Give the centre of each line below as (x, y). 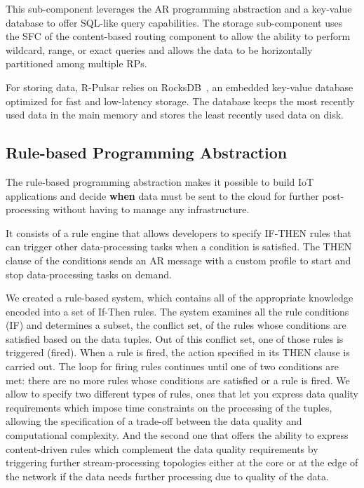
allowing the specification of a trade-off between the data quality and (154, 421)
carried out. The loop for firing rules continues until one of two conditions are (172, 366)
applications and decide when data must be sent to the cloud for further (162, 195)
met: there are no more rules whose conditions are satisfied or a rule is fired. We (178, 380)
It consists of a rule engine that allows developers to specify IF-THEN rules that (178, 232)
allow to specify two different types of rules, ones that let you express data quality (182, 394)
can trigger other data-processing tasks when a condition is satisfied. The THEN (179, 246)
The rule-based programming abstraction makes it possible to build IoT (160, 181)
